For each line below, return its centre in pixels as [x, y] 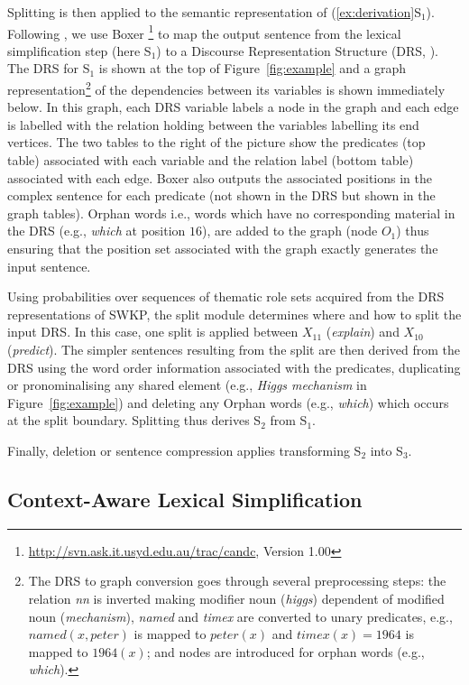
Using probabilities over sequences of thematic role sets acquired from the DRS [226, 296]
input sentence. [49, 266]
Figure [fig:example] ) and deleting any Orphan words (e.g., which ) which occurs [228, 402]
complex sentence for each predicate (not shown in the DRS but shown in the [221, 195]
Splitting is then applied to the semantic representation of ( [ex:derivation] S [214, 12]
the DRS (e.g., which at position [97, 231]
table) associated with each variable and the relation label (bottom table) [211, 160]
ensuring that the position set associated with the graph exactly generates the [223, 249]
